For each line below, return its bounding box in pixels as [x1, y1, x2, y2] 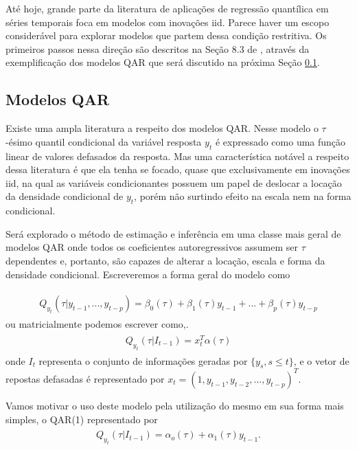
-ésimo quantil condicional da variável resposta [5, 134, 202, 148]
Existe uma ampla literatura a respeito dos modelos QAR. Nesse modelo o [5, 121, 319, 135]
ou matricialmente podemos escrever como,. [5, 317, 189, 331]
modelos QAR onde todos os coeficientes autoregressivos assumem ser [5, 240, 299, 254]
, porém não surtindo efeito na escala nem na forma [134, 189, 352, 203]
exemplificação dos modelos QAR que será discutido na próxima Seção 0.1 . [5, 55, 320, 69]
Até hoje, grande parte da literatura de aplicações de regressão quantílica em [5, 1, 329, 15]
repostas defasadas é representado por [5, 371, 165, 385]
